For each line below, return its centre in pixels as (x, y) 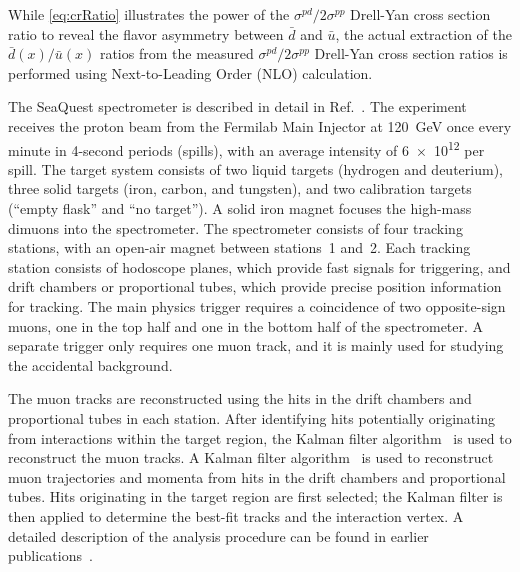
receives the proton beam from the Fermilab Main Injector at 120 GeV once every (260, 125)
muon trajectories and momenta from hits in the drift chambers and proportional (257, 476)
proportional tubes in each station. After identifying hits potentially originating (251, 417)
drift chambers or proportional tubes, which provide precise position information (255, 286)
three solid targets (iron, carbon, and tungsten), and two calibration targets (240, 188)
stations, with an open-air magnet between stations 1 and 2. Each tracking (239, 247)
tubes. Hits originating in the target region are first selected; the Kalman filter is (255, 496)
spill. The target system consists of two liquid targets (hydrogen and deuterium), (255, 168)
